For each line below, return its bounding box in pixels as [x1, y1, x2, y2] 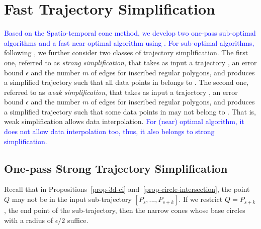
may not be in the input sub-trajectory [12, 194, 132, 204]
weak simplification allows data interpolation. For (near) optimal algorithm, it [4, 116, 244, 127]
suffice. [67, 214, 89, 225]
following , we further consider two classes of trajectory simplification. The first [4, 47, 248, 58]
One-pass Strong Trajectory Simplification [4, 160, 228, 176]
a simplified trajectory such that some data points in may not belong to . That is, [4, 106, 256, 117]
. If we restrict [179, 194, 223, 204]
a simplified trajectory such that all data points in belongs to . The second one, [4, 77, 249, 87]
